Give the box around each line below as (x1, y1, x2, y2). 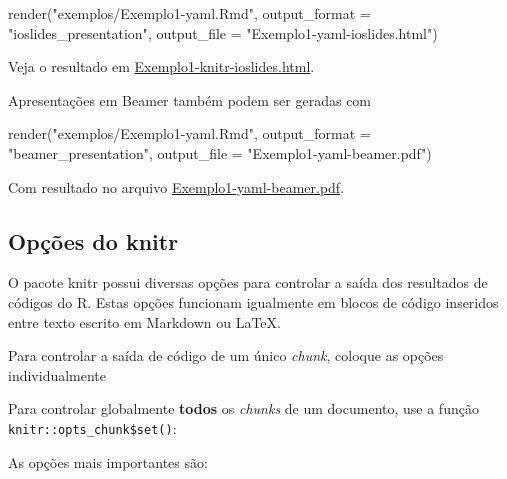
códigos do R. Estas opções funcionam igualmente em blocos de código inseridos (8, 291, 499, 312)
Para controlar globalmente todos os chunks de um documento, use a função (8, 398, 479, 419)
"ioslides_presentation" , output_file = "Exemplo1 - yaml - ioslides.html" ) (8, 22, 438, 43)
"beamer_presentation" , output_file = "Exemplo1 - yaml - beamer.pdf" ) (8, 142, 432, 163)
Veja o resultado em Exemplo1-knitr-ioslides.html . (8, 56, 315, 77)
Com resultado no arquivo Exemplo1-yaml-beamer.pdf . (8, 176, 345, 197)
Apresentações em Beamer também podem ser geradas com (8, 89, 372, 110)
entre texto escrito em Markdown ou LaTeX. (8, 311, 281, 332)
